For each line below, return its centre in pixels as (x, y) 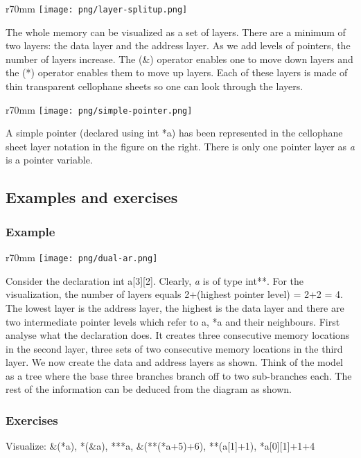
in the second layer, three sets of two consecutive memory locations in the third (174, 348)
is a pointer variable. (49, 160)
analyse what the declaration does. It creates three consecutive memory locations (178, 335)
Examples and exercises (92, 197)
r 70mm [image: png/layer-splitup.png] (97, 8)
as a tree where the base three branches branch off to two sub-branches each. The (179, 375)
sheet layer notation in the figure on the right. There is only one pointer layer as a (180, 146)
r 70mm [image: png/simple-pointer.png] (99, 109)
